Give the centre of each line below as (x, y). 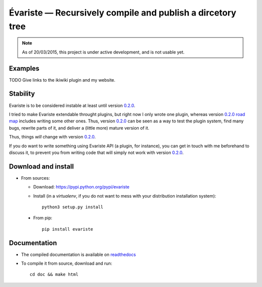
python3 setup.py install (73, 207)
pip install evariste (67, 229)
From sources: (36, 178)
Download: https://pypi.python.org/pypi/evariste (81, 187)
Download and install (41, 166)
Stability (22, 94)
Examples (24, 68)
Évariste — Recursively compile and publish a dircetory (123, 13)
